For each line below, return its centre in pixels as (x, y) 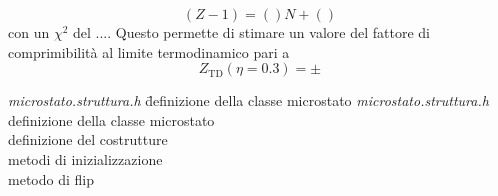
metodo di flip (51, 178)
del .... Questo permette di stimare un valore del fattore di (251, 32)
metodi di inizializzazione (85, 158)
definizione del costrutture (88, 139)
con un (29, 32)
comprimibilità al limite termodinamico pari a (149, 51)
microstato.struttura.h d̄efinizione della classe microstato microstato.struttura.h (248, 100)
